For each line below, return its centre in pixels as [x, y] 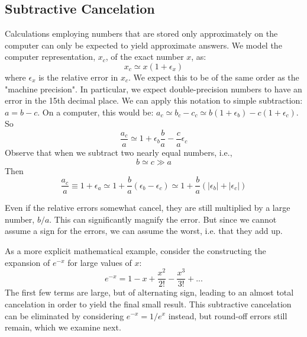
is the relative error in [78, 77]
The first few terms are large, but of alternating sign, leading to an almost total [149, 292]
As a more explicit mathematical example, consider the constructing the [135, 251]
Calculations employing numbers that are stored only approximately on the [141, 33]
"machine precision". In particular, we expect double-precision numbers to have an [153, 89]
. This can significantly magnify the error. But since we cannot [163, 219]
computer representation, [50, 57]
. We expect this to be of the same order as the [214, 77]
